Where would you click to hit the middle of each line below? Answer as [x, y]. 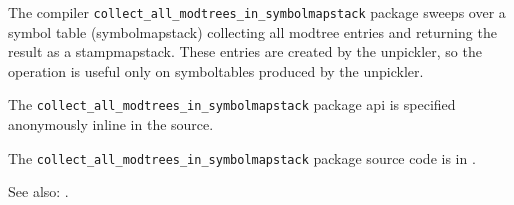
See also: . [38, 191]
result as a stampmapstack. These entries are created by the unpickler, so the [245, 51]
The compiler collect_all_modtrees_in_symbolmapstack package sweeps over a [257, 12]
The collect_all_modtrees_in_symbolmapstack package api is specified [232, 104]
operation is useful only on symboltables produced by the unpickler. [216, 70]
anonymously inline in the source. [111, 124]
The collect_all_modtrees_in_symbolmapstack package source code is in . [242, 157]
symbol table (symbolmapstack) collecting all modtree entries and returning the [252, 31]
